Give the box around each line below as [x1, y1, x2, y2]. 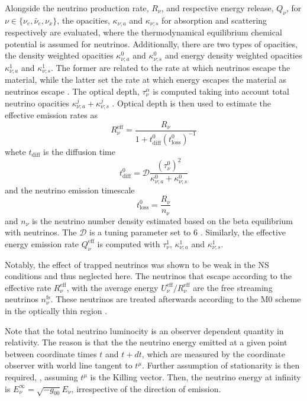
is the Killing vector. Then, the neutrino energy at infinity [90, 371, 301, 383]
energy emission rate [5, 237, 79, 250]
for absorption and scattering [161, 14, 267, 26]
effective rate [5, 281, 51, 293]
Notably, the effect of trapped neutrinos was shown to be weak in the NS [5, 258, 269, 270]
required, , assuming [5, 371, 78, 383]
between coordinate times [5, 347, 97, 360]
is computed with [97, 237, 160, 250]
